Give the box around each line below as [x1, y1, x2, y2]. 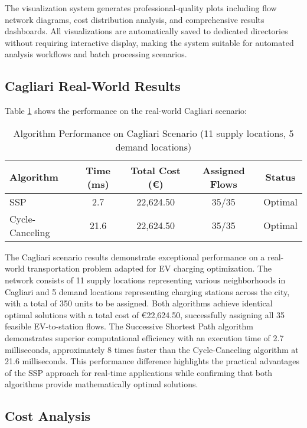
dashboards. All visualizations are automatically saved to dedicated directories [5, 25, 288, 37]
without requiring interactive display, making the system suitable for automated [5, 36, 294, 48]
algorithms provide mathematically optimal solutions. [5, 378, 198, 390]
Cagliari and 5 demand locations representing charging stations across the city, [5, 285, 290, 298]
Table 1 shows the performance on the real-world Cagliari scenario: [5, 104, 247, 117]
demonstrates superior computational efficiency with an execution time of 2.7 [5, 331, 284, 344]
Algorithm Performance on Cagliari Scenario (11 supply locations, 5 [13, 126, 294, 140]
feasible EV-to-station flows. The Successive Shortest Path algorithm [5, 320, 253, 332]
